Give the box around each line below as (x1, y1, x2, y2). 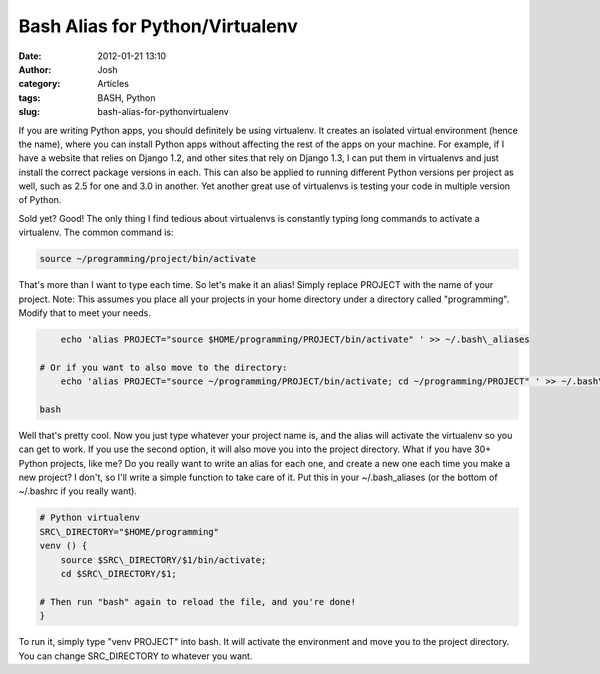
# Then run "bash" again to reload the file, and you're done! (39, 596, 357, 607)
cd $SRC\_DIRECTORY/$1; (60, 568, 177, 580)
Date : (18, 50, 42, 62)
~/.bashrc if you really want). (18, 485, 137, 497)
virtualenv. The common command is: (18, 226, 174, 239)
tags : (18, 91, 41, 104)
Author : (18, 63, 52, 75)
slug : (18, 106, 40, 118)
